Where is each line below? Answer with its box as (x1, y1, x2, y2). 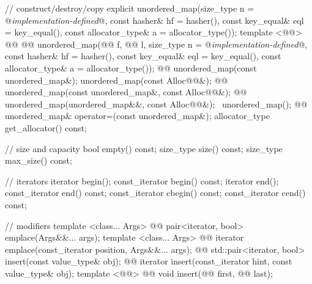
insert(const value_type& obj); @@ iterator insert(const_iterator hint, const (5, 255, 292, 268)
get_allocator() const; (5, 121, 87, 134)
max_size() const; (5, 154, 72, 167)
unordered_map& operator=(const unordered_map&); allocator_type (5, 109, 270, 122)
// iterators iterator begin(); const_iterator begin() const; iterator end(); (5, 174, 279, 187)
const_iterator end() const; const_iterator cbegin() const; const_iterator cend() (5, 186, 306, 199)
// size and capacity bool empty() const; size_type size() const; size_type (5, 142, 283, 155)
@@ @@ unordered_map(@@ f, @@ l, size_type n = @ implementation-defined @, (5, 37, 308, 50)
